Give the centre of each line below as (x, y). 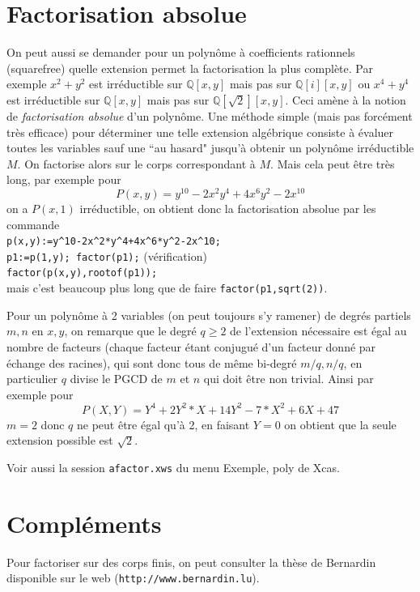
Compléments (84, 523)
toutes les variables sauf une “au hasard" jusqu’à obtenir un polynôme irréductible (210, 148)
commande (33, 224)
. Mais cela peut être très (333, 163)
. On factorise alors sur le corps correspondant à (136, 163)
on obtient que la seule (340, 424)
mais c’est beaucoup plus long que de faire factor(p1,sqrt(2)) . (167, 288)
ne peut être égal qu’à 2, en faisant (163, 424)
